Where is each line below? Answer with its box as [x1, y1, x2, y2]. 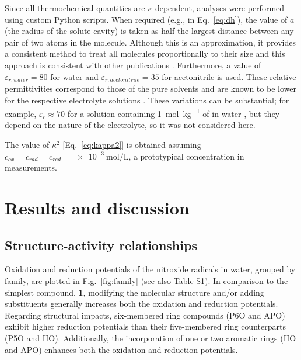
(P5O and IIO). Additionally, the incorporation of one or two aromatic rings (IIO [5, 331, 296, 344]
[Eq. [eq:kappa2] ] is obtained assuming [62, 139, 201, 151]
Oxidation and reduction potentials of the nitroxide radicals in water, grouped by [5, 263, 296, 275]
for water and [50, 70, 99, 82]
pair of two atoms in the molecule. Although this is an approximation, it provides [5, 36, 296, 48]
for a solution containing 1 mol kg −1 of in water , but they [67, 106, 280, 119]
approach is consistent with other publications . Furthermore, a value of [5, 58, 261, 71]
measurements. [5, 161, 58, 174]
